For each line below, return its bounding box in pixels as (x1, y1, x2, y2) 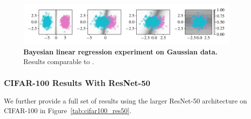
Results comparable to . (23, 56, 94, 66)
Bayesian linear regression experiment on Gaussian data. (23, 47, 217, 57)
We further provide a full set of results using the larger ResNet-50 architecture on (4, 96, 247, 106)
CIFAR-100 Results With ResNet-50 (4, 77, 151, 89)
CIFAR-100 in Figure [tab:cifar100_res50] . (4, 105, 132, 116)
